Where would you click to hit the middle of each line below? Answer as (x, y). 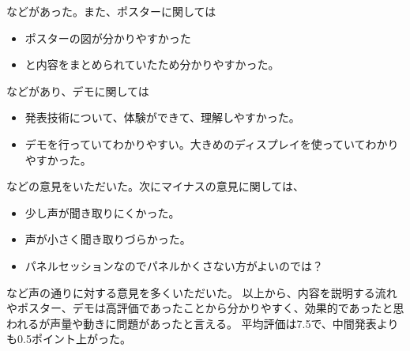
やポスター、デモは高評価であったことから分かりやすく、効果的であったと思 (205, 308)
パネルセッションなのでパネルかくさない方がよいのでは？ (174, 265)
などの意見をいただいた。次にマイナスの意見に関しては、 (156, 186)
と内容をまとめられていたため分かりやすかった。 (152, 64)
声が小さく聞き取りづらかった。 (108, 239)
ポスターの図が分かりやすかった (108, 38)
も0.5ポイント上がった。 (69, 339)
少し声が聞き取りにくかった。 (102, 212)
